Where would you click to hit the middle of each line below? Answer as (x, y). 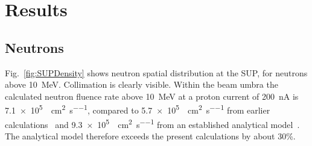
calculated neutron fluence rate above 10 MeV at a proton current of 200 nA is (152, 96)
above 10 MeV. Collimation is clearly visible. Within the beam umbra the (142, 84)
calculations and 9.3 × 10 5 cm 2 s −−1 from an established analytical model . (152, 123)
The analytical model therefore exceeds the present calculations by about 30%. (150, 135)
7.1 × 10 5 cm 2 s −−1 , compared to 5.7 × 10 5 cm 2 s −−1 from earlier (138, 109)
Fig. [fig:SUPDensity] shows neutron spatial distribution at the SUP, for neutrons (156, 72)
